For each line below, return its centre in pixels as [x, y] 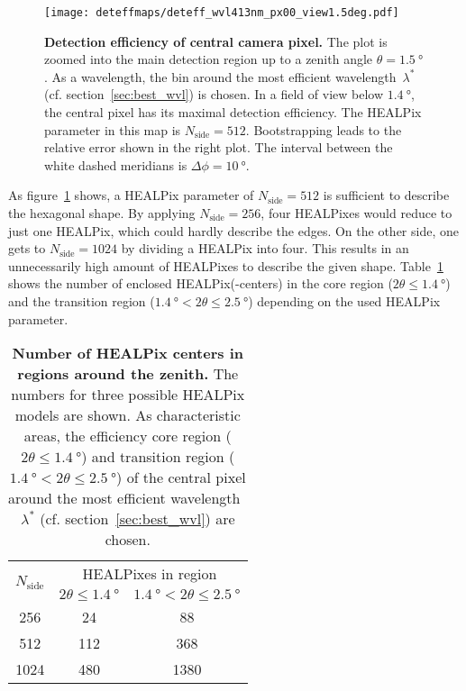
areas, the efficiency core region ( [128, 436]
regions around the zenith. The [128, 374]
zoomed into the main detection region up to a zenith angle [209, 59]
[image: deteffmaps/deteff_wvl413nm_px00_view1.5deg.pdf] [222, 13]
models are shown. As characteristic [128, 415]
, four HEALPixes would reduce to [356, 213]
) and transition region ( [158, 457]
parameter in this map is [113, 129]
